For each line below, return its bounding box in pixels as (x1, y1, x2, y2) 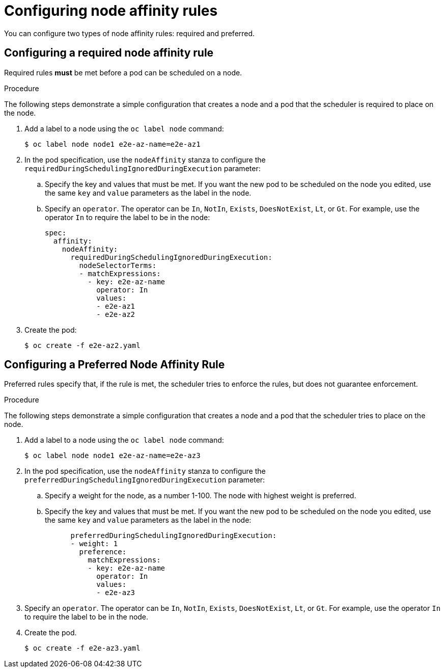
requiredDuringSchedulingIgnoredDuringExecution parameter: (24, 164, 261, 173)
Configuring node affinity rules (4, 2, 218, 19)
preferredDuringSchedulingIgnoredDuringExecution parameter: (24, 475, 265, 485)
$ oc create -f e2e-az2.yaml (24, 341, 141, 350)
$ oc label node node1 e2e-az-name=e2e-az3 (24, 451, 201, 460)
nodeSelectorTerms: (79, 261, 157, 270)
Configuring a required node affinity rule (4, 46, 214, 60)
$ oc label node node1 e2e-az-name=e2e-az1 (24, 140, 201, 148)
